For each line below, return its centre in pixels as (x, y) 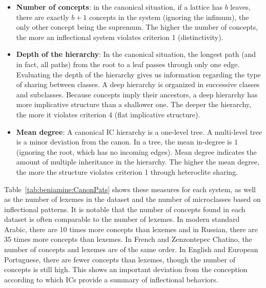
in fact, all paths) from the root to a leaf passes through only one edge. (128, 64)
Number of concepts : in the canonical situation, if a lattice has (119, 7)
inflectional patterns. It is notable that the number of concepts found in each (125, 209)
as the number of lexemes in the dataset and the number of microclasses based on (132, 199)
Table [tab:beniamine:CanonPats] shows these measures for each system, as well (130, 189)
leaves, (240, 7)
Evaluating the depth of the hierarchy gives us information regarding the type (138, 74)
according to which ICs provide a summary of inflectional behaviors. (111, 279)
